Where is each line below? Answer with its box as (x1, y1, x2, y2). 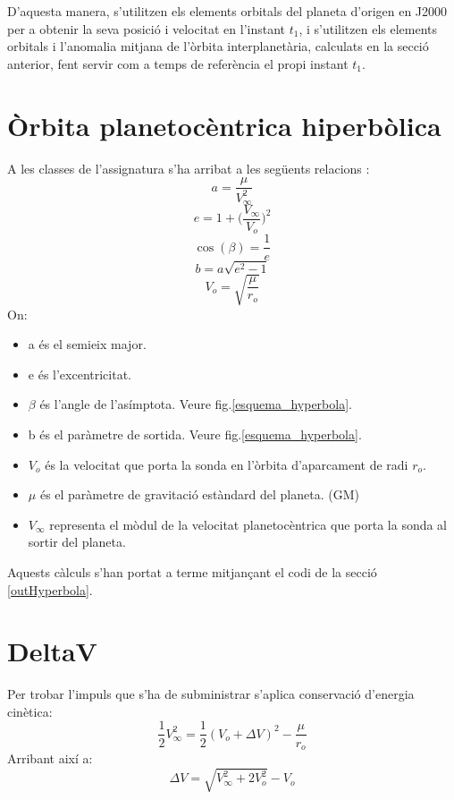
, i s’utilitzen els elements (298, 19, 438, 38)
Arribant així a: (7, 748, 93, 767)
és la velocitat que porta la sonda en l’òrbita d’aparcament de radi (45, 455, 408, 473)
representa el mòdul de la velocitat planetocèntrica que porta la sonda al (49, 515, 448, 533)
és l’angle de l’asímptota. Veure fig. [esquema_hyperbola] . (39, 395, 352, 413)
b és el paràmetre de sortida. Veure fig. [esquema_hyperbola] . (28, 425, 362, 443)
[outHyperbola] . (7, 580, 93, 599)
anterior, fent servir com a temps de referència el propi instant (7, 54, 349, 72)
